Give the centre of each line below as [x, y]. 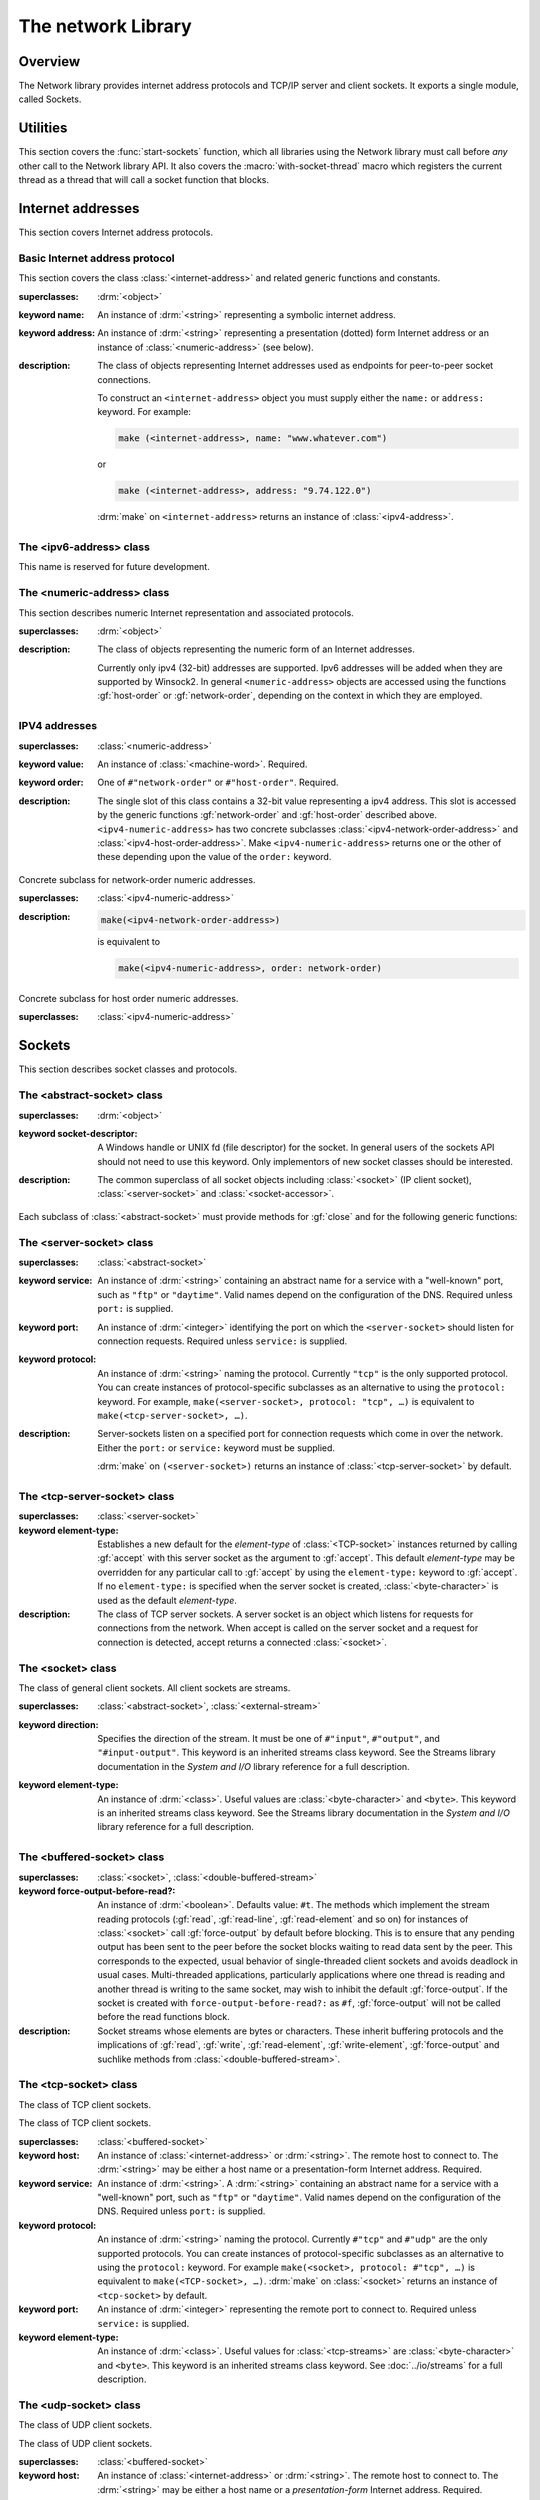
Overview [49, 61]
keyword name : [51, 314]
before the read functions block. [163, 2017]
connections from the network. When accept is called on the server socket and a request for [288, 1628]
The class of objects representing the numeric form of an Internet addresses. [256, 649]
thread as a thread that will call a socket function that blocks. [144, 180]
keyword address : [56, 333]
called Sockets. [50, 99]
